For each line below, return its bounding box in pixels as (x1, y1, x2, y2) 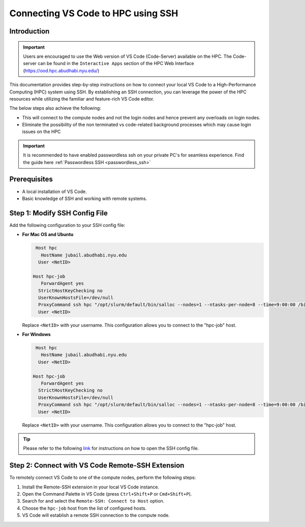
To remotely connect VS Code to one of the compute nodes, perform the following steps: (9, 475, 196, 481)
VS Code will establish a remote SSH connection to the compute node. (22, 512, 170, 518)
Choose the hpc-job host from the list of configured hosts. (22, 505, 147, 511)
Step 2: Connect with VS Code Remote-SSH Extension (9, 461, 185, 470)
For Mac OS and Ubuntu (22, 232, 74, 238)
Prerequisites (9, 175, 53, 184)
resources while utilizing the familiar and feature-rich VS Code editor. (9, 95, 155, 102)
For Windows (22, 332, 51, 338)
